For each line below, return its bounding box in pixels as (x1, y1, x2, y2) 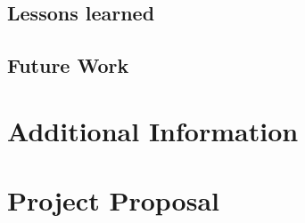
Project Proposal (7, 182, 219, 219)
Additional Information (7, 112, 299, 148)
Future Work (7, 52, 129, 79)
